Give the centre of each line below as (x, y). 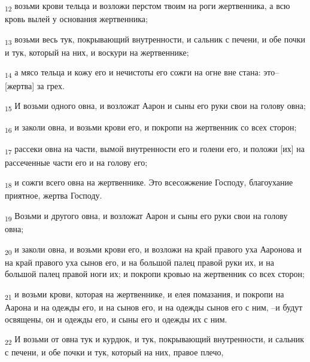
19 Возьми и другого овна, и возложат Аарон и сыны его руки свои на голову (146, 216)
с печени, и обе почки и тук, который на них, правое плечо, (114, 352)
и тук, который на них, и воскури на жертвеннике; (97, 52)
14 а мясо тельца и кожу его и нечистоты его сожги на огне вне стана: (133, 73)
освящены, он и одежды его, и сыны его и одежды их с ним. (116, 319)
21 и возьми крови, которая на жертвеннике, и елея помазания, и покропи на (145, 294)
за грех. (51, 85)
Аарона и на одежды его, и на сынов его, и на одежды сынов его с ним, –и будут (154, 307)
